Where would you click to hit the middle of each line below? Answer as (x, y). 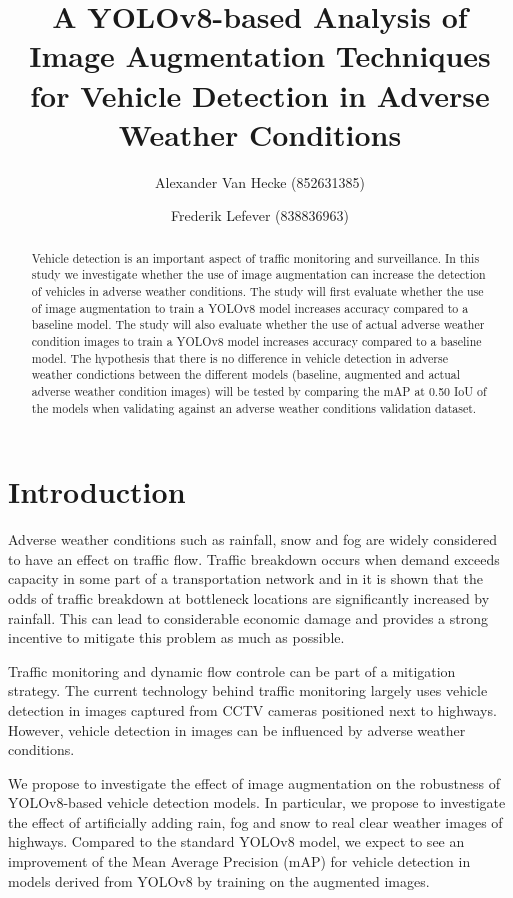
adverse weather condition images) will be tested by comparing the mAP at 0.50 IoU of (259, 390)
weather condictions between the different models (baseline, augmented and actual (246, 374)
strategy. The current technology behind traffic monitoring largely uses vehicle (248, 690)
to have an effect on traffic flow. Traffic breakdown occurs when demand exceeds (254, 558)
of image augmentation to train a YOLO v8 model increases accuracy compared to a (250, 307)
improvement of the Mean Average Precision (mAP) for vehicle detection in (239, 861)
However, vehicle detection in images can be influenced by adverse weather (237, 729)
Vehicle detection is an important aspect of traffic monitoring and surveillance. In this (255, 257)
